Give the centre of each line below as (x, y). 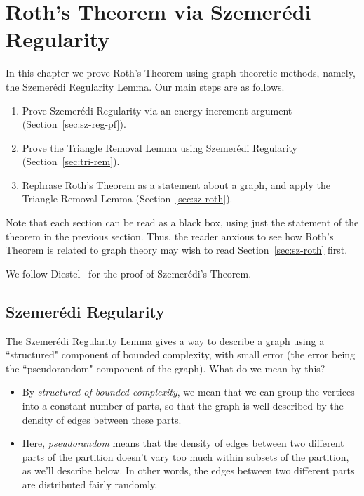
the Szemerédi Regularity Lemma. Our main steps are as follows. (145, 86)
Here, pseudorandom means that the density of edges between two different (183, 443)
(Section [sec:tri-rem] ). (71, 161)
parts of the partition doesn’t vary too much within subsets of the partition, (186, 456)
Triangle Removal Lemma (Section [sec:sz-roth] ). (127, 198)
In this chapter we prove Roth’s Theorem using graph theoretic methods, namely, (181, 73)
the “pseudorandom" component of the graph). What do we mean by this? (166, 368)
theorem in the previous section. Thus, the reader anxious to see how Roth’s (170, 236)
